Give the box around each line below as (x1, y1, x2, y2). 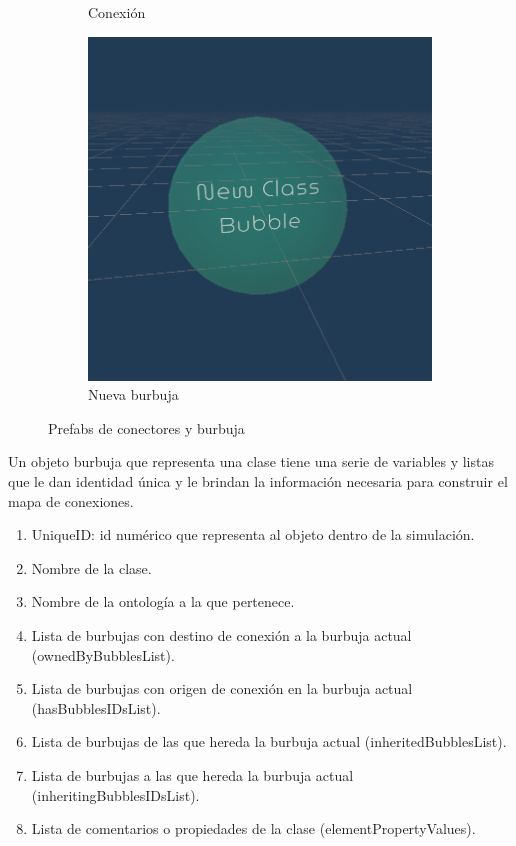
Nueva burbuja (88, 384, 179, 405)
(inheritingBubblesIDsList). (31, 784, 200, 805)
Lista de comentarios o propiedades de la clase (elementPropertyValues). (31, 818, 476, 839)
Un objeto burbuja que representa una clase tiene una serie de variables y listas (8, 451, 494, 472)
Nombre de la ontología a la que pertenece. (31, 591, 295, 612)
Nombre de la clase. (31, 557, 152, 578)
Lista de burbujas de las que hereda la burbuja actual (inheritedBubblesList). (31, 731, 507, 752)
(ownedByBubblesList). (31, 644, 175, 665)
